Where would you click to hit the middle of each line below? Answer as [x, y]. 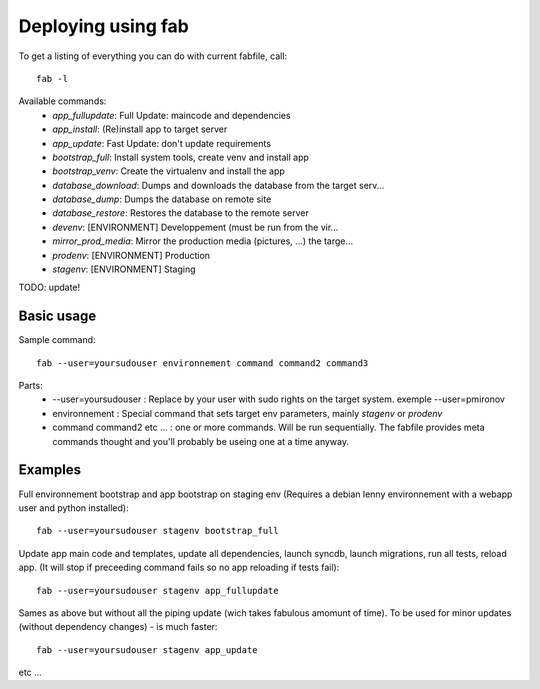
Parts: [31, 386]
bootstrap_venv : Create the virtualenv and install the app [168, 171]
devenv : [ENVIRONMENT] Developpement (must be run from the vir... [195, 227]
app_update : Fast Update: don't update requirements [162, 143]
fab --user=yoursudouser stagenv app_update [147, 649]
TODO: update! [49, 287]
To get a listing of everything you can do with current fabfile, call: [153, 56]
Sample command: [57, 340]
